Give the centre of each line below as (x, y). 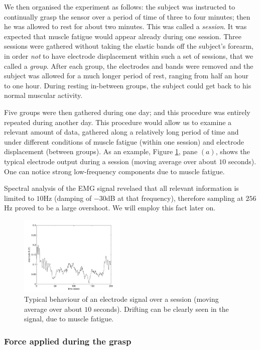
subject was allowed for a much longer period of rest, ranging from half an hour (126, 76)
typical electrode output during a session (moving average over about (110, 161)
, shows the (233, 151)
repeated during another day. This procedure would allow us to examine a (118, 122)
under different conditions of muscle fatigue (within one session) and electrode (124, 141)
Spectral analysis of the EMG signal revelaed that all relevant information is (121, 188)
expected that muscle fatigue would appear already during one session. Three (123, 36)
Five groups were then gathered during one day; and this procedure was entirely (127, 112)
